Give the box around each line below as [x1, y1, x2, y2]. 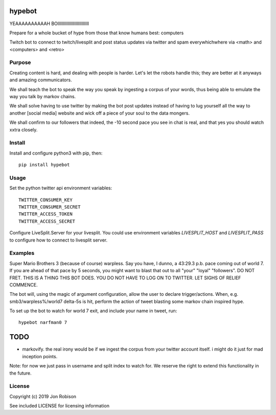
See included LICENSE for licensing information [9, 403, 110, 409]
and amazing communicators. [9, 77, 72, 83]
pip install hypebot [18, 162, 70, 168]
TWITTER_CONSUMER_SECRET [18, 204, 81, 210]
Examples [9, 250, 35, 257]
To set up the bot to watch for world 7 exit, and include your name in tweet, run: [9, 308, 177, 314]
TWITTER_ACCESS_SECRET [18, 218, 76, 224]
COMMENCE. [9, 281, 38, 288]
